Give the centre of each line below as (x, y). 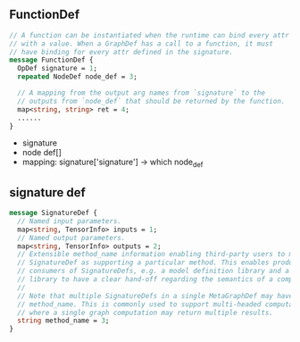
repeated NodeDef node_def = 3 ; (78, 77)
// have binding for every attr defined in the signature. (121, 52)
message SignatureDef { (54, 213)
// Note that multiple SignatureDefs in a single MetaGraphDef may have (155, 296)
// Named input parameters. (70, 221)
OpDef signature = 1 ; (58, 69)
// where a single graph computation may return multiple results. (146, 313)
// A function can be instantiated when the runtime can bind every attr (150, 35)
